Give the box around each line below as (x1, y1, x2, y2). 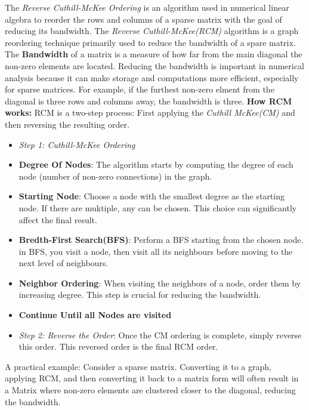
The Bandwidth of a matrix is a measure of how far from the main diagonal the (5, 48, 302, 60)
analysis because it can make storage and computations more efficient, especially (5, 71, 299, 84)
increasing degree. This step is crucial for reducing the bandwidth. (18, 288, 261, 301)
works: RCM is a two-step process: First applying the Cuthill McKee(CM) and (5, 106, 295, 119)
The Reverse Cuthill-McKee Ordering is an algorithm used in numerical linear (5, 1, 289, 13)
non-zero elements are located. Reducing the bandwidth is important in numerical (5, 59, 304, 72)
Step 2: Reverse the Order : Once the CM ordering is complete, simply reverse (18, 328, 302, 341)
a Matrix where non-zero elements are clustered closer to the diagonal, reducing (5, 384, 296, 396)
